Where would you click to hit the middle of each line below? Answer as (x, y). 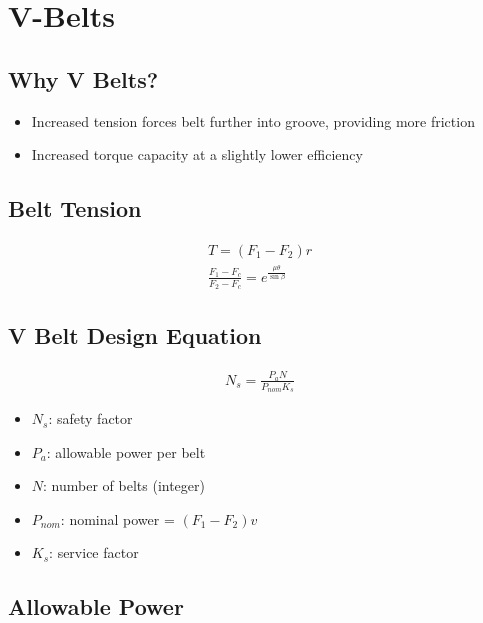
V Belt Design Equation (135, 335)
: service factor (94, 552)
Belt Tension (75, 208)
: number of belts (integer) (124, 485)
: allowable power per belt (126, 451)
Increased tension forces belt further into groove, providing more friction (253, 120)
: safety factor (90, 418)
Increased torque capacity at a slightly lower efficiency (197, 154)
